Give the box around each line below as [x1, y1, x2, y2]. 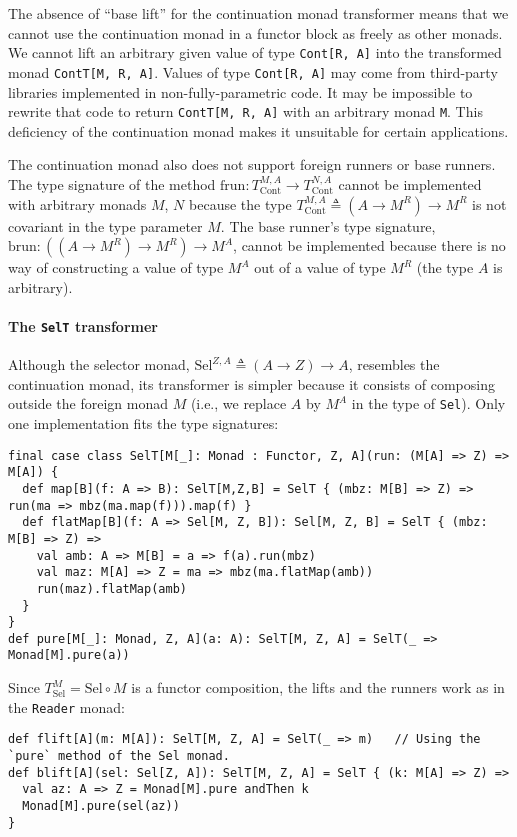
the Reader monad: [8, 696, 125, 717]
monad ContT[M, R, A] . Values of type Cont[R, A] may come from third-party [8, 61, 498, 82]
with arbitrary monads [8, 193, 147, 214]
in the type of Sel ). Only [351, 393, 506, 414]
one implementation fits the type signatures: [8, 413, 279, 434]
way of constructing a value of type [8, 257, 224, 278]
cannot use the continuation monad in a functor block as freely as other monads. [8, 22, 503, 43]
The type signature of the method [8, 173, 216, 194]
